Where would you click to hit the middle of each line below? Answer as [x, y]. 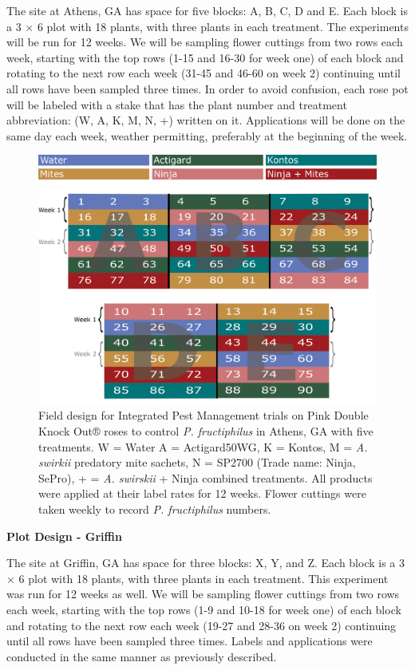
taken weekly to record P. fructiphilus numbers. [155, 509]
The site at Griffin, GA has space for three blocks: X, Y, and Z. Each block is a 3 [206, 563]
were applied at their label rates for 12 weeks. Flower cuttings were [202, 493]
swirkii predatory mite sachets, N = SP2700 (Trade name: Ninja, [197, 462]
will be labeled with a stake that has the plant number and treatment [177, 104]
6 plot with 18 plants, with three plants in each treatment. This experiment [204, 578]
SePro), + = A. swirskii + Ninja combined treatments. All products [206, 477]
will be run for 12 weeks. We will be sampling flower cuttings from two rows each [205, 42]
